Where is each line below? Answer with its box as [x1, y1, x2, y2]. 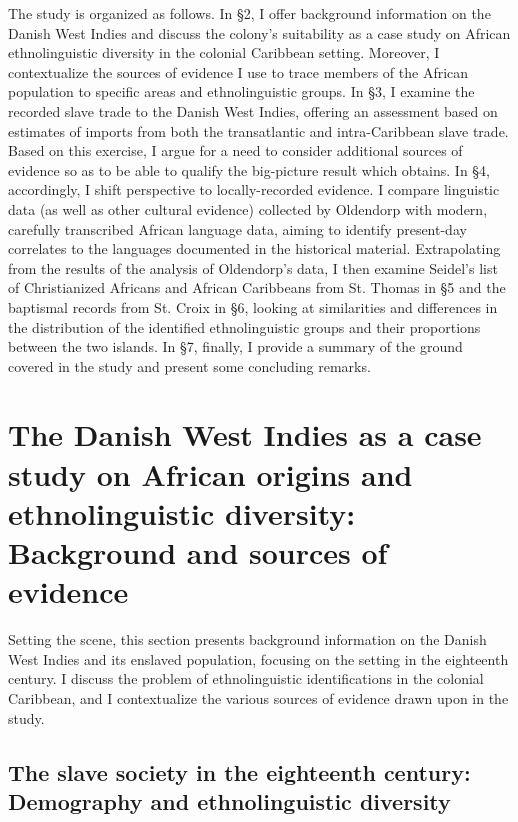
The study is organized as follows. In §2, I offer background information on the [8, 3, 491, 23]
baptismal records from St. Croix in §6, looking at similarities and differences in [8, 296, 498, 317]
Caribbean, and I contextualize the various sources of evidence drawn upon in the [8, 687, 509, 708]
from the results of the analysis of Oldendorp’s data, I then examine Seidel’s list [8, 257, 498, 278]
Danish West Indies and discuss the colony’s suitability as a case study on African [8, 22, 511, 43]
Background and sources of [8, 532, 388, 573]
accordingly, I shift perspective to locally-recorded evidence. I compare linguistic [8, 179, 500, 200]
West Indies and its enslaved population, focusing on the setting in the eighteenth [8, 648, 509, 669]
